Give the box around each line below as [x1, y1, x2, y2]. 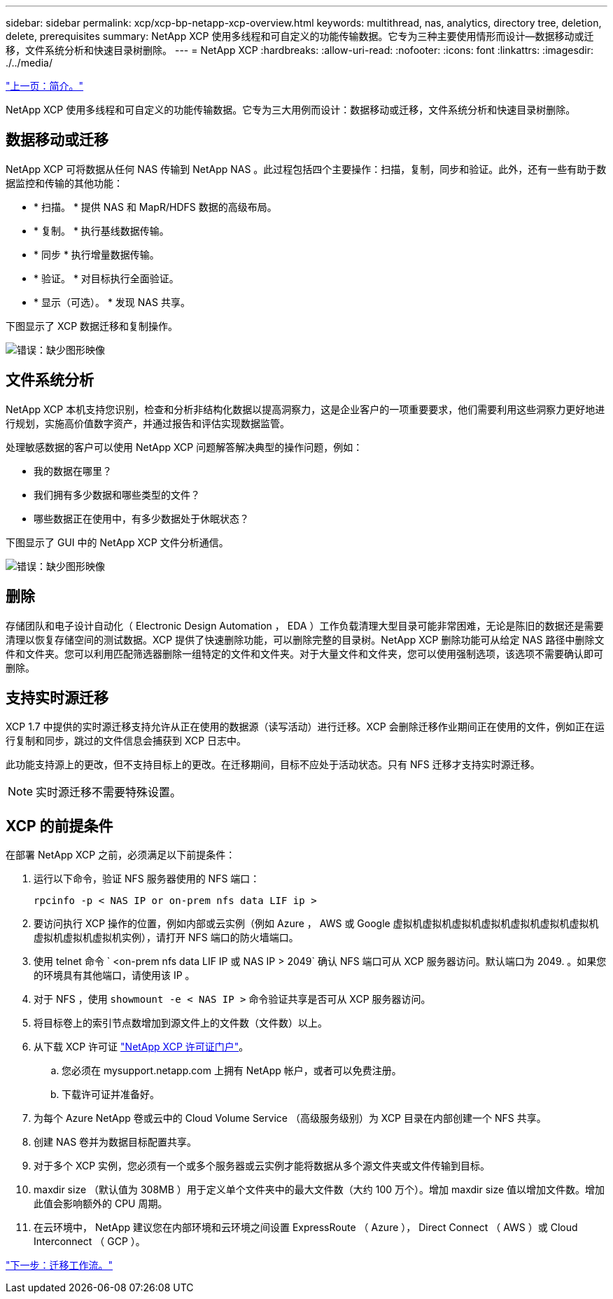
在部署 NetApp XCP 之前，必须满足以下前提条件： [6, 849, 236, 861]
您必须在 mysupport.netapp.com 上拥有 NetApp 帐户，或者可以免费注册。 [62, 1064, 402, 1077]
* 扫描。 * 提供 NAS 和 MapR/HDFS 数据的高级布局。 [34, 200, 277, 213]
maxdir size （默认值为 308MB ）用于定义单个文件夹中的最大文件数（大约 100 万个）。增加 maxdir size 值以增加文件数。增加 [34, 1183, 605, 1196]
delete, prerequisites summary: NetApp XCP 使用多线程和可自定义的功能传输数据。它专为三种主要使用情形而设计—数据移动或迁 [6, 30, 594, 42]
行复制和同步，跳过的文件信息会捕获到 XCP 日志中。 [6, 735, 247, 747]
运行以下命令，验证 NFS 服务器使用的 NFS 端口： [34, 873, 260, 885]
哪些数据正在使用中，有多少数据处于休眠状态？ [34, 512, 249, 525]
